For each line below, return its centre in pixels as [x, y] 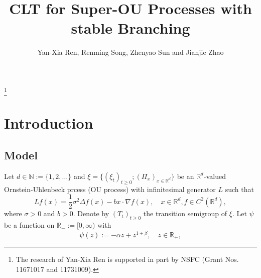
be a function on [29, 225]
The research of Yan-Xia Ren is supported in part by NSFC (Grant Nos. [127, 259]
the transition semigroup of [185, 213]
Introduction [49, 123]
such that [239, 189]
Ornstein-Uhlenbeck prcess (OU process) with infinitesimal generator [110, 189]
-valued [215, 176]
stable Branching [130, 28]
